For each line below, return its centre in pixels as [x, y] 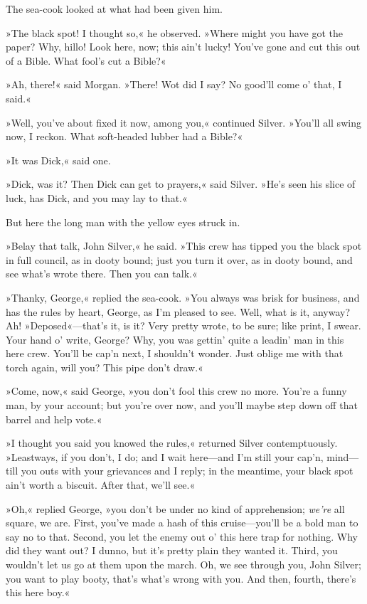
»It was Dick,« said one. [58, 160]
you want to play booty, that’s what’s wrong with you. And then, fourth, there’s [181, 578]
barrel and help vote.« [54, 419]
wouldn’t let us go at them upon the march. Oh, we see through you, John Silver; [183, 564]
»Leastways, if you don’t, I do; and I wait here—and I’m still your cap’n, [165, 456]
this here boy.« [38, 592]
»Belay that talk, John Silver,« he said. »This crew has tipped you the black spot [184, 246]
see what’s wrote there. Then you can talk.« [102, 274]
